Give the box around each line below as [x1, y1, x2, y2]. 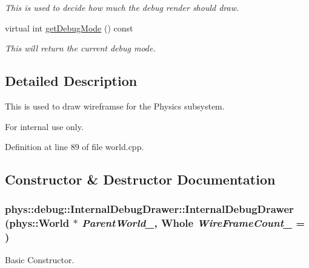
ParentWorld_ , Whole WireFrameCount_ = [81, 215, 305, 230]
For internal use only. [5, 120, 84, 132]
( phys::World [5, 215, 70, 230]
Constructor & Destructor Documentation [5, 170, 276, 189]
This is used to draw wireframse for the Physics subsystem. [5, 99, 225, 112]
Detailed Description [5, 71, 138, 90]
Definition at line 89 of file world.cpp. [5, 140, 144, 153]
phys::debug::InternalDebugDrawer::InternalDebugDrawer [5, 201, 294, 217]
